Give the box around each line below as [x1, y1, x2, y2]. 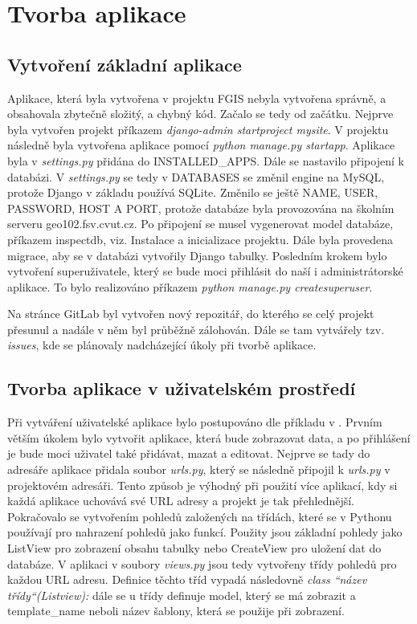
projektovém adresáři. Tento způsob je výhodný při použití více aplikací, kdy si [7, 476, 398, 493]
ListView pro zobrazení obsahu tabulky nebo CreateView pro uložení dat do [7, 540, 382, 557]
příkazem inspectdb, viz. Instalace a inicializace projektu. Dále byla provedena [7, 230, 393, 247]
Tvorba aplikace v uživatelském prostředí [7, 376, 356, 401]
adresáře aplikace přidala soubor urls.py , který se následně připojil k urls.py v [7, 461, 390, 478]
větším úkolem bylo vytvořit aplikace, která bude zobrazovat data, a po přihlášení [7, 429, 411, 446]
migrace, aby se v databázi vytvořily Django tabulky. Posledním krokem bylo [7, 247, 387, 263]
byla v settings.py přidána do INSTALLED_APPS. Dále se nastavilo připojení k [7, 152, 404, 169]
